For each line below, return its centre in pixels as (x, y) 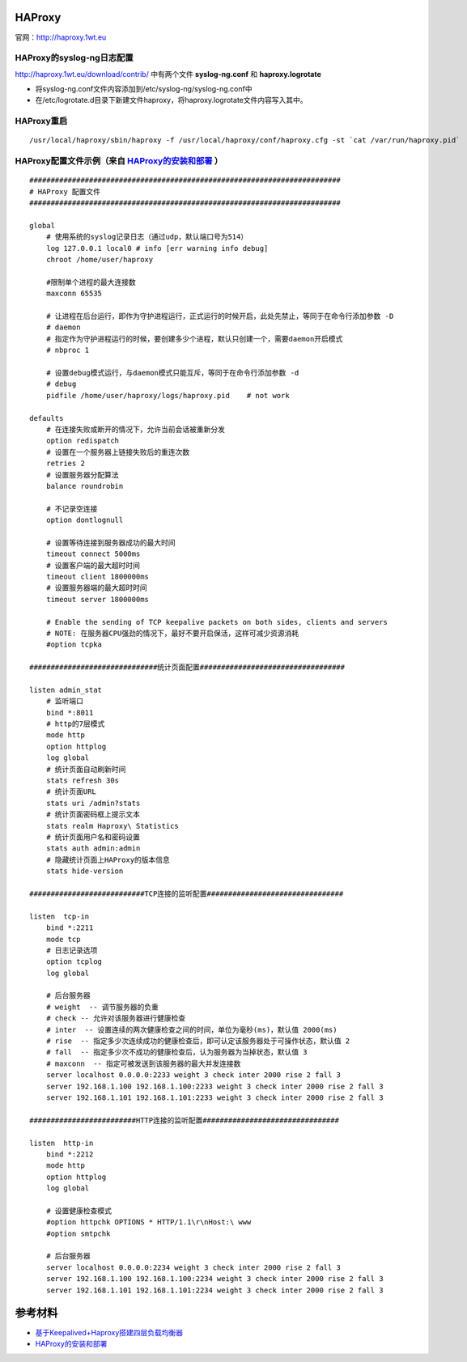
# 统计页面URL (71, 792)
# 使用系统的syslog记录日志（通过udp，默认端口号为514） (147, 237)
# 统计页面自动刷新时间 (86, 769)
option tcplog (74, 962)
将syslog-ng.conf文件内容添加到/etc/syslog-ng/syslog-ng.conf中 (144, 89)
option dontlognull (85, 520)
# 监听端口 (65, 701)
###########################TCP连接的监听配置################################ (187, 893)
